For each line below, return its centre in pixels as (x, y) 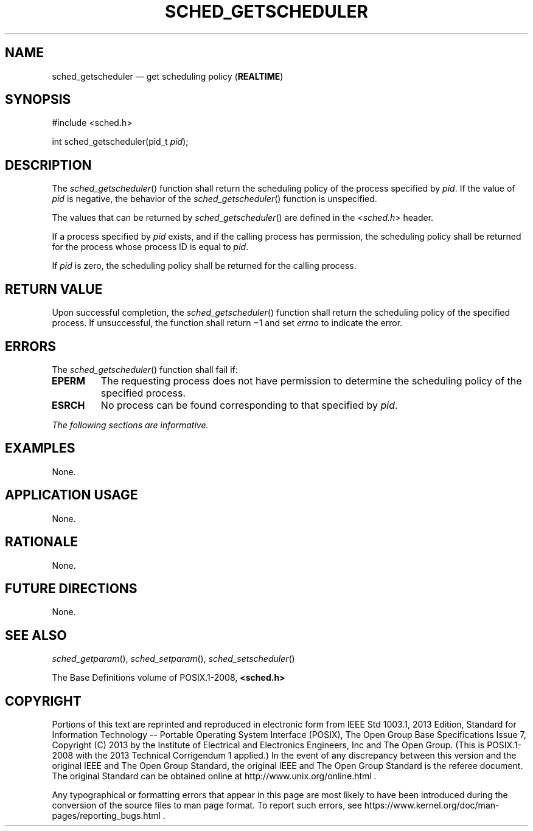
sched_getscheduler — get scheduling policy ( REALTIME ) (168, 76)
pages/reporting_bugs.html (106, 816)
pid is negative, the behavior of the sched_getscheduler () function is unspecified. (214, 199)
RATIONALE (42, 542)
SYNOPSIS (38, 100)
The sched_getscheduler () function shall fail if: (145, 369)
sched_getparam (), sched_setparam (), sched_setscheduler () (173, 659)
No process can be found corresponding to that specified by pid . (249, 405)
